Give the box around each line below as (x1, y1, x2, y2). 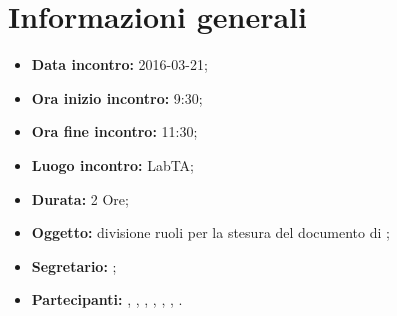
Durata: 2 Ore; (31, 188, 129, 209)
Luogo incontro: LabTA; (31, 154, 195, 175)
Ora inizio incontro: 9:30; (31, 87, 203, 108)
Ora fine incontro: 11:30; (31, 121, 198, 142)
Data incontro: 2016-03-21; (31, 54, 208, 75)
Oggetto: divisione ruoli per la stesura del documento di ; (31, 222, 390, 243)
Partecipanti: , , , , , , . (31, 289, 183, 310)
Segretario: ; (31, 255, 117, 276)
